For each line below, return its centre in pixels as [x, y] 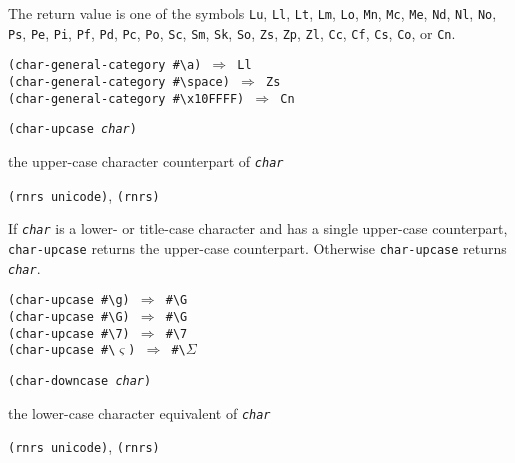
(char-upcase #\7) [69, 333]
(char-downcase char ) [80, 380]
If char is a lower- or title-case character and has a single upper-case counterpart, [258, 228]
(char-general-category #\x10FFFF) [126, 98]
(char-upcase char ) [72, 129]
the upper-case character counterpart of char [146, 160]
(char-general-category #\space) [119, 81]
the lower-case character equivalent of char [139, 412]
